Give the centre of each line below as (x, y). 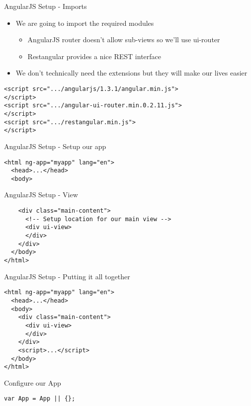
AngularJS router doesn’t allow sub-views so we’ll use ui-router (124, 40)
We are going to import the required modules (85, 23)
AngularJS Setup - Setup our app (55, 146)
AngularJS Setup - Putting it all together (67, 276)
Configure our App (33, 382)
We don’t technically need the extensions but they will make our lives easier (131, 73)
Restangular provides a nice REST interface (94, 56)
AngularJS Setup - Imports (45, 6)
